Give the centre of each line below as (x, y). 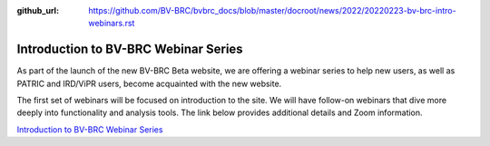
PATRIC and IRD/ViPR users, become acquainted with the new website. (149, 83)
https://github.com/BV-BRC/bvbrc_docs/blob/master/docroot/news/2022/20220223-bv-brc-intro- (273, 10)
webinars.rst (112, 24)
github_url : (38, 10)
